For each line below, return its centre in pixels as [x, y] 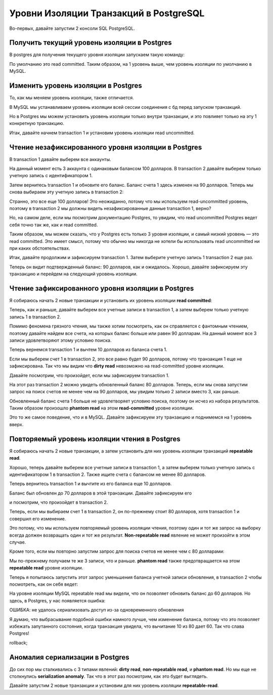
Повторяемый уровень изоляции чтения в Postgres [95, 439]
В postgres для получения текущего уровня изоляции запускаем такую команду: [97, 55]
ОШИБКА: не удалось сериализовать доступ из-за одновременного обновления [97, 610]
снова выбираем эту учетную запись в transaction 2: [66, 192]
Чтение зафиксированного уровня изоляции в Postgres [102, 288]
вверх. [16, 424]
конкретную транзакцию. [37, 124]
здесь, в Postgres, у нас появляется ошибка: [57, 600]
